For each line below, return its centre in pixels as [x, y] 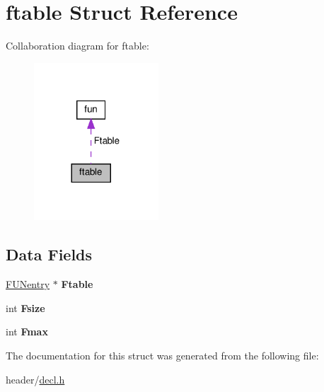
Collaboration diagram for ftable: [77, 46]
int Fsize [25, 307]
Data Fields [49, 254]
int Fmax [27, 332]
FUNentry [28, 284]
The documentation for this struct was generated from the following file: [162, 355]
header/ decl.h [35, 379]
